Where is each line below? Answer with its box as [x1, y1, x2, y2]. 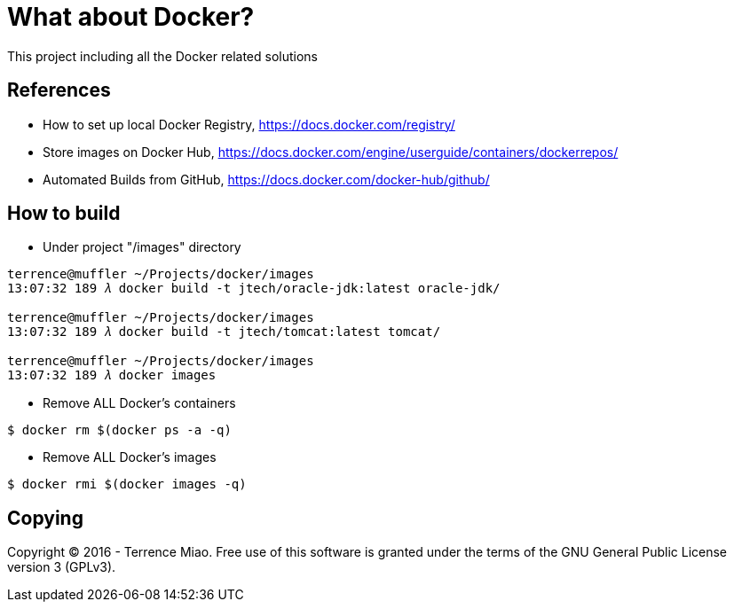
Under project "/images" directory [43, 239, 241, 255]
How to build [7, 202, 121, 225]
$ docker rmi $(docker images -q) [7, 477, 247, 492]
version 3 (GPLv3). [7, 559, 116, 575]
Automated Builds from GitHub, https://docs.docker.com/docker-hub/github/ [43, 171, 490, 187]
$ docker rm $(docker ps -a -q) [7, 423, 232, 438]
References [7, 79, 111, 102]
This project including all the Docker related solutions [7, 48, 319, 64]
